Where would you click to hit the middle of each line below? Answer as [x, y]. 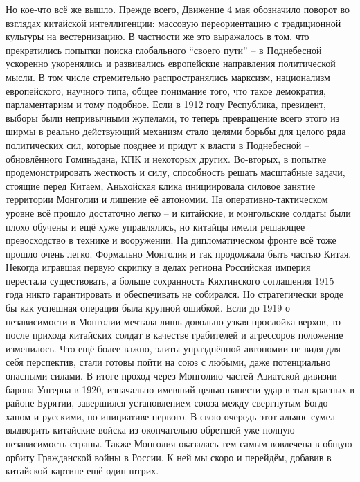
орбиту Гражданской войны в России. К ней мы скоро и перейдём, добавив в [169, 457]
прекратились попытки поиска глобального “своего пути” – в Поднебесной [164, 50]
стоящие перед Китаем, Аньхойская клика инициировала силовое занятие [161, 185]
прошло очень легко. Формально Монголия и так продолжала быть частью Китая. [179, 253]
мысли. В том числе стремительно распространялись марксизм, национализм [168, 77]
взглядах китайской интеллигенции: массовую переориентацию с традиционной [173, 23]
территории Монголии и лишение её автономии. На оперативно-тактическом [167, 199]
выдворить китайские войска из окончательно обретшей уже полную [150, 430]
